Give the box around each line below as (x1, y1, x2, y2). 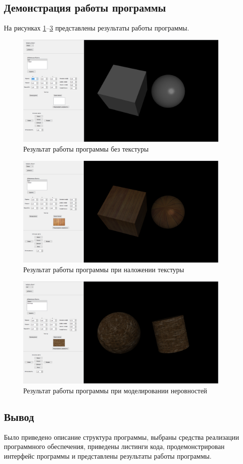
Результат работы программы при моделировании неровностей (23, 385, 207, 395)
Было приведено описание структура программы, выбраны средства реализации (4, 432, 239, 442)
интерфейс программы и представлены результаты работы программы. (4, 450, 212, 461)
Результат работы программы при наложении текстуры (23, 264, 184, 275)
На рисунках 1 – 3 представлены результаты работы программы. (4, 23, 189, 33)
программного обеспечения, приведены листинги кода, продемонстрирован (4, 441, 225, 451)
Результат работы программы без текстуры (23, 144, 149, 154)
